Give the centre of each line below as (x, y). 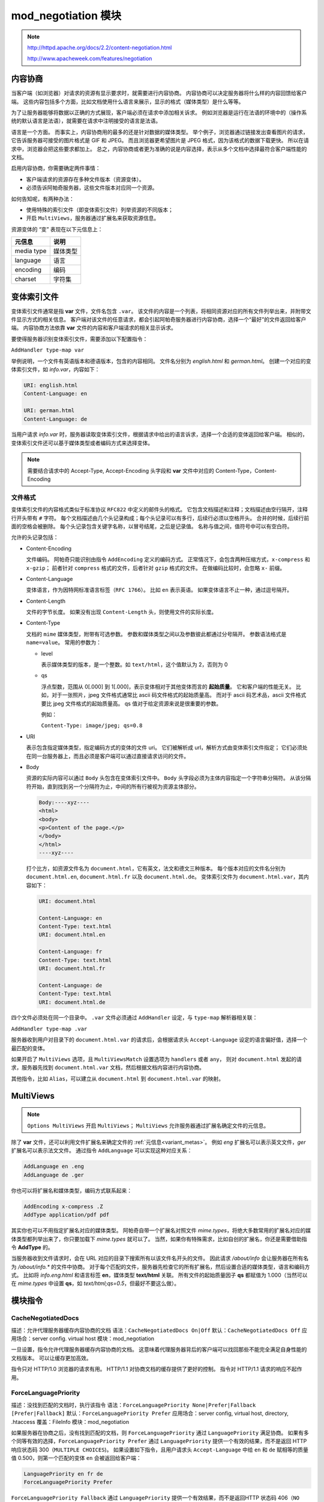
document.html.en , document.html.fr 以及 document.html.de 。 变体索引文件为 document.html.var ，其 (165, 877)
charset (25, 279)
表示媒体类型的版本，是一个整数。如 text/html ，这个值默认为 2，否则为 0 (134, 664)
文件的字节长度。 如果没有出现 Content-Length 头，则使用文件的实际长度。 (121, 612)
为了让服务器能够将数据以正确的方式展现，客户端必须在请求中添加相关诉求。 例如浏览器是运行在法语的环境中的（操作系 (159, 113)
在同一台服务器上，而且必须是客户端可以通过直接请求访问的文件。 (107, 756)
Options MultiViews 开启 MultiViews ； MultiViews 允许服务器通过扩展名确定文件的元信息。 (148, 1125)
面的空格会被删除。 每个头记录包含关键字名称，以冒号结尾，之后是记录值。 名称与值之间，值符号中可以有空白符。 (152, 526)
